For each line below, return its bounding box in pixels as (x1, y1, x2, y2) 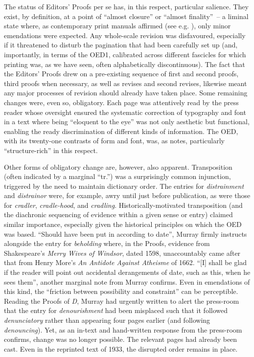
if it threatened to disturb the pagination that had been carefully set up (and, (4, 40, 238, 50)
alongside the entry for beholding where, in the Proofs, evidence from (4, 238, 210, 248)
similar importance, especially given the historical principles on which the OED (4, 219, 242, 229)
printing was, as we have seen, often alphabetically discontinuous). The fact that (4, 59, 245, 69)
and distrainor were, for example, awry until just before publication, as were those (4, 190, 251, 201)
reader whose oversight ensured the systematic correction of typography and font (4, 107, 246, 117)
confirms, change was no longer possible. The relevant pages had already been (4, 334, 237, 344)
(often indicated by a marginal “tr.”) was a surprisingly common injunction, (4, 171, 231, 181)
